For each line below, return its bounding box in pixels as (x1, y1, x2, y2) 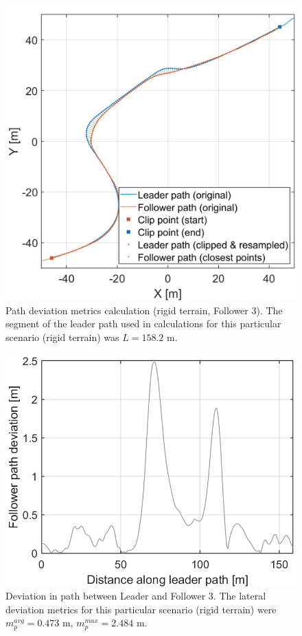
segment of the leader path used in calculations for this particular (5, 316, 281, 331)
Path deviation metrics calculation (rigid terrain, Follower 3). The (5, 303, 283, 317)
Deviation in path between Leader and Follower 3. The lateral (5, 589, 266, 603)
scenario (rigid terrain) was (5, 329, 119, 344)
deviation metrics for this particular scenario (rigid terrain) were (5, 602, 277, 616)
